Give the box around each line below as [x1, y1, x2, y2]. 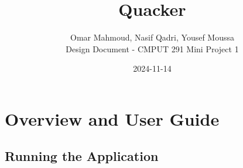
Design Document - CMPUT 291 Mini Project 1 [66, 42, 239, 55]
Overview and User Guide [5, 106, 220, 130]
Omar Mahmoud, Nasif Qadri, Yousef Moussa [70, 31, 235, 43]
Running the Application [5, 147, 159, 165]
